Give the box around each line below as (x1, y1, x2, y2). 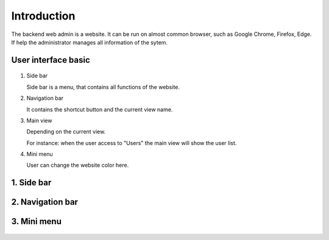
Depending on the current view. (26, 128, 106, 135)
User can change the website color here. (26, 161, 129, 169)
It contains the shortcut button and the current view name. (26, 105, 173, 113)
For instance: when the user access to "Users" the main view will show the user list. (26, 139, 237, 146)
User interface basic (11, 55, 91, 65)
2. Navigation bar (11, 197, 79, 207)
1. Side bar (11, 177, 52, 188)
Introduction (11, 9, 76, 23)
